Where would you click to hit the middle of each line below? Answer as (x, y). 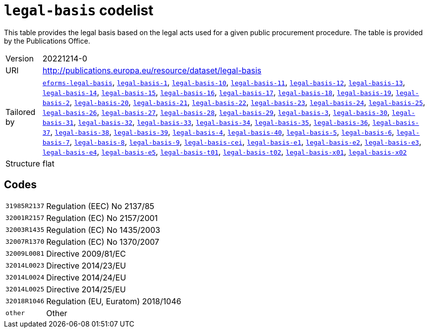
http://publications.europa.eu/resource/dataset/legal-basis (152, 70)
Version (20, 58)
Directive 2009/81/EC (86, 253)
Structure (23, 163)
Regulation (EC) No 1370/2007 (103, 242)
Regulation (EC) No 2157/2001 (102, 218)
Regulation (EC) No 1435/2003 (103, 230)
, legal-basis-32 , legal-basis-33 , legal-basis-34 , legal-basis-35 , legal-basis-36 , (222, 122)
